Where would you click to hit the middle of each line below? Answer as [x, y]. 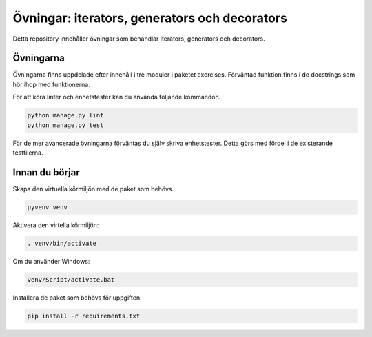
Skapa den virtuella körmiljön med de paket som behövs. [93, 189]
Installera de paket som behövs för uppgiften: [77, 298]
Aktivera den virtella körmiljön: [56, 225]
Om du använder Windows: [51, 261]
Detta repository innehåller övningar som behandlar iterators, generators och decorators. [139, 39]
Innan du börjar [46, 172]
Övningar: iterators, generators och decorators [150, 18]
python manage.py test [65, 125]
